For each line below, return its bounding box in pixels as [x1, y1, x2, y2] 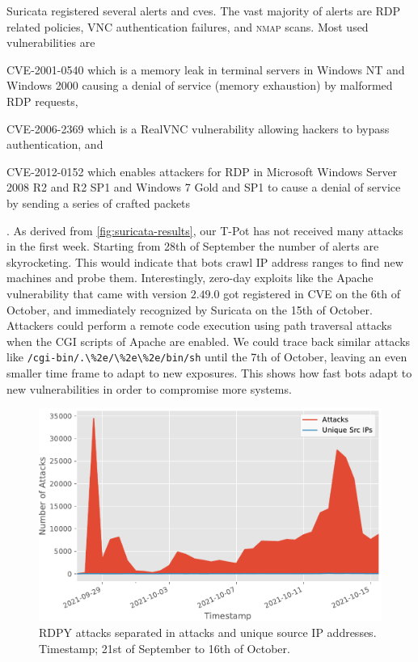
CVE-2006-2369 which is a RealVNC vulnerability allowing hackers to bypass [6, 120, 390, 137]
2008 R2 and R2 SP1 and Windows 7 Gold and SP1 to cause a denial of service [6, 179, 401, 196]
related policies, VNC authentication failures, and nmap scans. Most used [6, 18, 369, 35]
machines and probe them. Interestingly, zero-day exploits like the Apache [6, 269, 374, 286]
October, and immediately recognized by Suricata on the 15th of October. [6, 301, 373, 318]
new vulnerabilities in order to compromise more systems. [6, 380, 292, 397]
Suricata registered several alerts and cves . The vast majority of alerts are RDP [6, 2, 401, 19]
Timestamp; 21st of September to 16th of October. [39, 639, 290, 656]
